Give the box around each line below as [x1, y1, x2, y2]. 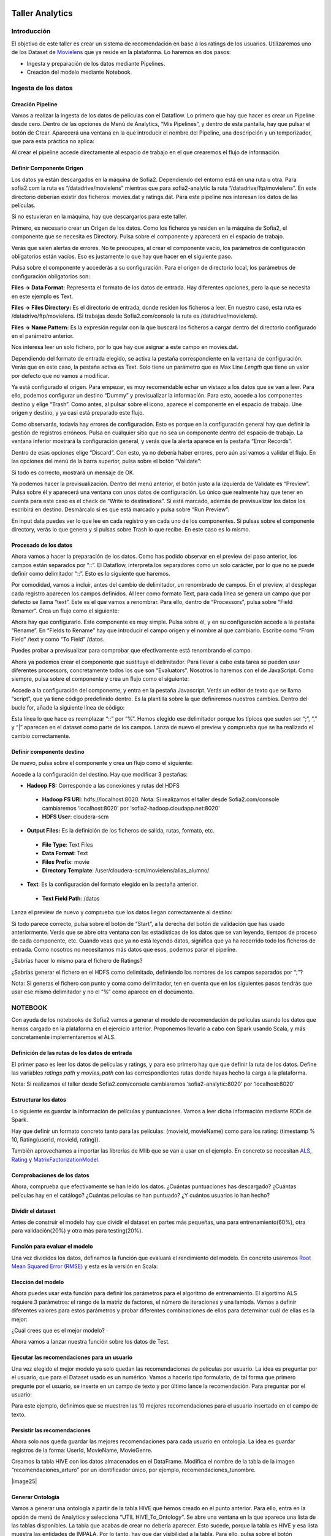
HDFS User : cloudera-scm [42, 813, 109, 820]
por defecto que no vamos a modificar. [11, 372, 110, 379]
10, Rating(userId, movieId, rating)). [11, 1135, 101, 1143]
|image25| [11, 1478, 37, 1485]
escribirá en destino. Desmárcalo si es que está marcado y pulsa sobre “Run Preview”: [11, 506, 230, 513]
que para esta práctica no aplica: [11, 138, 95, 145]
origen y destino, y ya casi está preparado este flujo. [11, 409, 144, 417]
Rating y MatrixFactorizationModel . [11, 1156, 100, 1163]
